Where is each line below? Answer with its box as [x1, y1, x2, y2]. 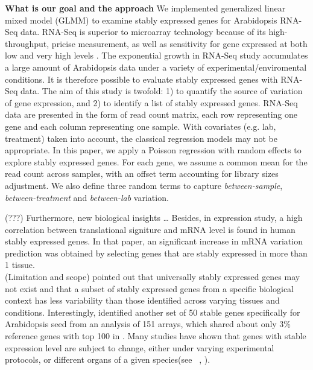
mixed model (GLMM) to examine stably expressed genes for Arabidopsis [5, 13, 277, 26]
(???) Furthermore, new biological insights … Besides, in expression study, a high [5, 211, 303, 224]
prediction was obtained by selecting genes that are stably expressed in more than [5, 246, 308, 259]
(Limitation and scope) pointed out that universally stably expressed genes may [5, 270, 300, 283]
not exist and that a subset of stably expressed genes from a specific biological [5, 282, 294, 295]
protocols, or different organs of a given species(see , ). [5, 353, 210, 366]
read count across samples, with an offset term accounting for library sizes [5, 167, 279, 180]
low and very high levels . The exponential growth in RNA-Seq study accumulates [5, 49, 308, 62]
